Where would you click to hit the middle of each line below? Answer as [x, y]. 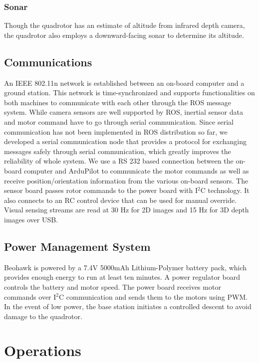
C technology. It [225, 190]
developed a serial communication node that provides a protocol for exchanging [126, 141]
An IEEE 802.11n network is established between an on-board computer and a [124, 83]
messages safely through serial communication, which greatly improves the [118, 151]
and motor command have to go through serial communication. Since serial [119, 121]
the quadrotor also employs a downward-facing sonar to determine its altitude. [124, 35]
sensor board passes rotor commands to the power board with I [101, 190]
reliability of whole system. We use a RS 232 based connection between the [119, 161]
